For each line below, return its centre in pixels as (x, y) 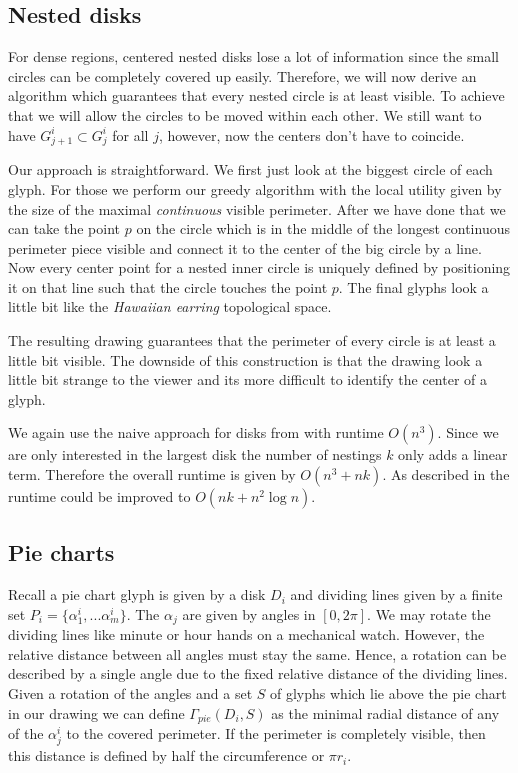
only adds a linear (453, 454)
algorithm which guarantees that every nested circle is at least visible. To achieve (256, 95)
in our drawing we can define (96, 712)
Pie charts (61, 552)
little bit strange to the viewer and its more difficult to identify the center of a (248, 379)
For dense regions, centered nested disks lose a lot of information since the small (253, 56)
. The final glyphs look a (413, 286)
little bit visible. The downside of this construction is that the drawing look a (245, 359)
